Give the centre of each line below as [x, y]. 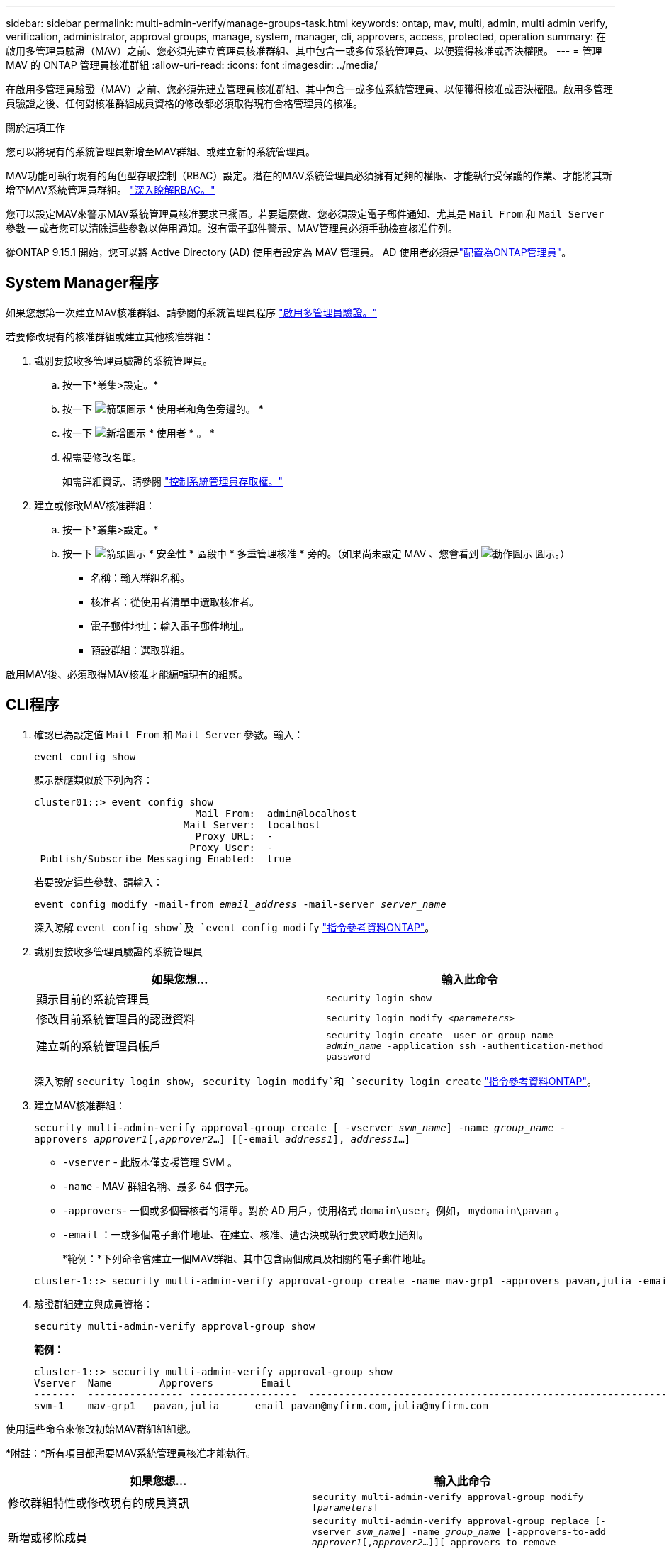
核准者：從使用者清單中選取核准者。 [175, 601]
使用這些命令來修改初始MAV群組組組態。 [101, 1428]
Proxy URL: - [234, 836]
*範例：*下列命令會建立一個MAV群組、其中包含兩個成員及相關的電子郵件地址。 [247, 1258]
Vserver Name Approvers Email [163, 1383]
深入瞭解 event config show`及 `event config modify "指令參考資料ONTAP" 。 [235, 927]
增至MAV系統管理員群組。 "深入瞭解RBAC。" [111, 190]
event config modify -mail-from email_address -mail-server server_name [240, 904]
